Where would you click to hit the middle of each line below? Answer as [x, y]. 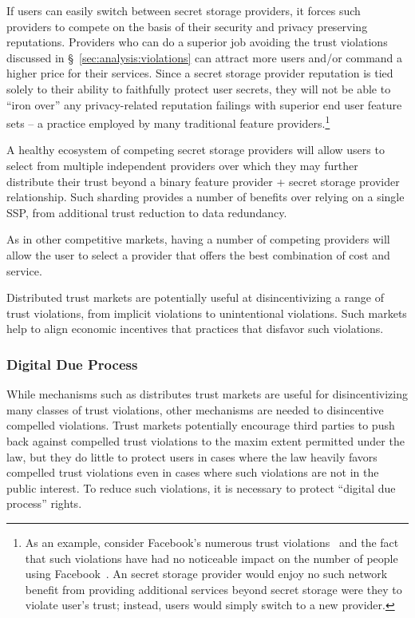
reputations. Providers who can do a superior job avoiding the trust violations [197, 42]
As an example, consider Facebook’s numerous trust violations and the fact [212, 542]
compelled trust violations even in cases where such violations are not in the [193, 472]
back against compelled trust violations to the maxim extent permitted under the [206, 440]
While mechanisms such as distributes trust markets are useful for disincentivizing [207, 394]
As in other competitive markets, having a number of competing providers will [198, 239]
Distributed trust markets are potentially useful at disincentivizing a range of [195, 297]
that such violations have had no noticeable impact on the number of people [211, 558]
